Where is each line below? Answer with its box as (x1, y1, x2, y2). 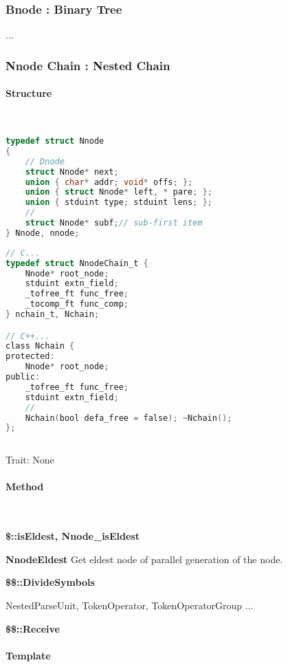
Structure (5, 86, 52, 100)
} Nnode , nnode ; (5, 228, 80, 238)
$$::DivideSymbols (5, 575, 95, 589)
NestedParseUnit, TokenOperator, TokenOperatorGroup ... (5, 598, 254, 612)
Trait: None (5, 452, 54, 467)
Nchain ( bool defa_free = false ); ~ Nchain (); (25, 413, 232, 423)
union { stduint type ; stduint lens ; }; (25, 197, 212, 208)
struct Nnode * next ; (25, 166, 119, 177)
